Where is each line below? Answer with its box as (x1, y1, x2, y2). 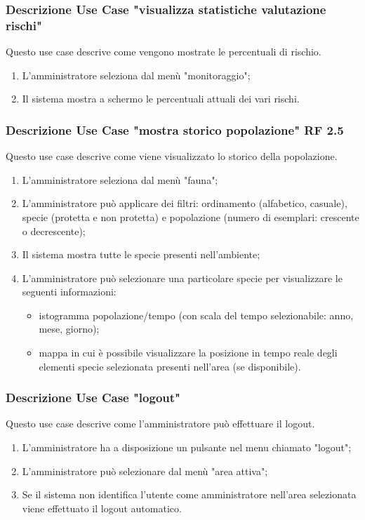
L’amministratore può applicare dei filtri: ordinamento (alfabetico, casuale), (22, 196, 347, 211)
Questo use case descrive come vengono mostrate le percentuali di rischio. (6, 44, 321, 59)
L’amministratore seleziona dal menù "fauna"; (22, 172, 218, 187)
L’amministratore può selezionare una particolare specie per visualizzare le (22, 270, 343, 285)
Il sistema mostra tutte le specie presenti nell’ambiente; (22, 247, 260, 262)
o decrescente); (22, 223, 86, 238)
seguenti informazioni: (22, 284, 117, 299)
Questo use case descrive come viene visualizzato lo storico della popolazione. (6, 149, 338, 164)
